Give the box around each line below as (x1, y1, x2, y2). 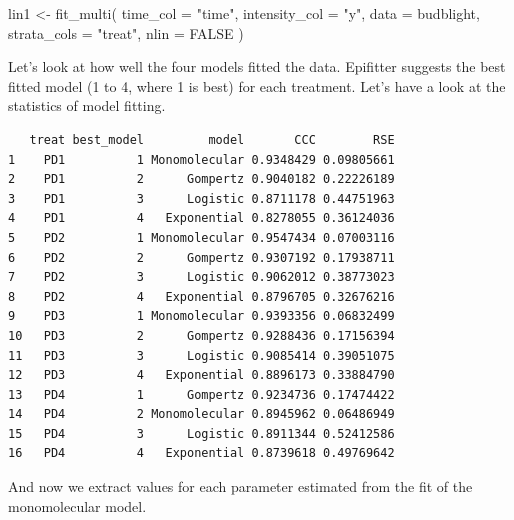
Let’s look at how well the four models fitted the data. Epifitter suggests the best (8, 56, 506, 77)
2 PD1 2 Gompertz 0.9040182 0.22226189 (8, 172, 395, 187)
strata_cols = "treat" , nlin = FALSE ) (8, 22, 244, 43)
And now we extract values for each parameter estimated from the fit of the (8, 476, 473, 497)
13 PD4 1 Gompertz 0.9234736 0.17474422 (8, 387, 395, 402)
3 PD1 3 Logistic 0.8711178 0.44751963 (8, 191, 395, 206)
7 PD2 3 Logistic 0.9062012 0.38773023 (8, 270, 395, 285)
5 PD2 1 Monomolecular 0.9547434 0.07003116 (8, 230, 395, 245)
